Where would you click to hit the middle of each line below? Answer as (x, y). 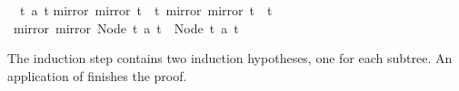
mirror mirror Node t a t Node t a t (126, 27)
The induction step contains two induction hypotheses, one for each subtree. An (230, 58)
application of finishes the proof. (97, 75)
